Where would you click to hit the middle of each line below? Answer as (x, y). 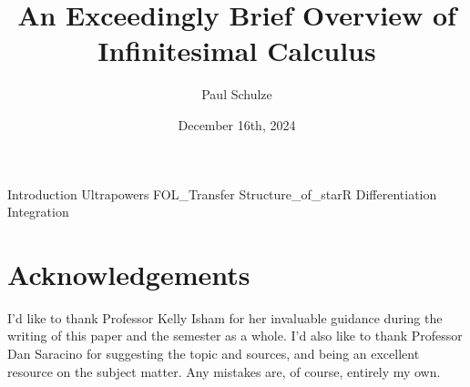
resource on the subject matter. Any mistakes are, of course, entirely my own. (224, 371)
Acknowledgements (129, 274)
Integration (38, 212)
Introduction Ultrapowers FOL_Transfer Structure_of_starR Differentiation (222, 193)
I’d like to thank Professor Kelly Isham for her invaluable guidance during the (225, 317)
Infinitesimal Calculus (237, 51)
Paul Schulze (237, 94)
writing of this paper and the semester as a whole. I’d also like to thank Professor (235, 336)
